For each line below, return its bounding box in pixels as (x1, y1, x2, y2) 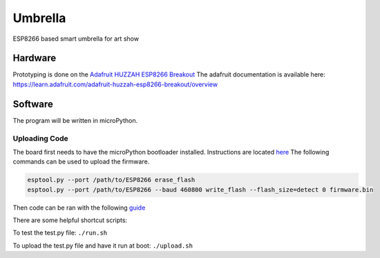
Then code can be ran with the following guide (12, 204, 146, 212)
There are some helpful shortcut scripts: (12, 216, 128, 224)
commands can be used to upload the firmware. (12, 157, 150, 166)
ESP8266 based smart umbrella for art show (12, 34, 140, 43)
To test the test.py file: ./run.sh (12, 228, 107, 237)
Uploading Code (12, 133, 68, 143)
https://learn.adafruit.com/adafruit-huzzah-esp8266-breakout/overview (12, 80, 218, 88)
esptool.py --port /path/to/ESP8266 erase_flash (27, 176, 196, 184)
